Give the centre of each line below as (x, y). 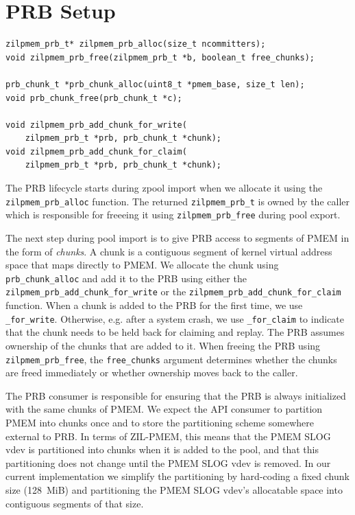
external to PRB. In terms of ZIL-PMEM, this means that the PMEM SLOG (168, 436)
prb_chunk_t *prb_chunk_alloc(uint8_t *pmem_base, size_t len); (155, 84)
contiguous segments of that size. (75, 503)
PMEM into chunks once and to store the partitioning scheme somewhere (160, 422)
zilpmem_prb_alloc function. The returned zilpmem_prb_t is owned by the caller (177, 201)
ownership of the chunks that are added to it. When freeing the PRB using (163, 345)
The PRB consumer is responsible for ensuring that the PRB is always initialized (176, 395)
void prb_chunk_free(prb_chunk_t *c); (94, 98)
